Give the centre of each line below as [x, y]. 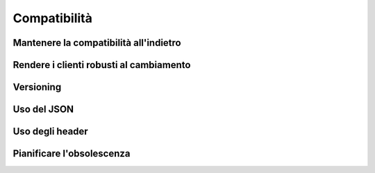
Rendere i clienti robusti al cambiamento [102, 65]
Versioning [37, 87]
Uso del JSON [43, 109]
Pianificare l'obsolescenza [72, 154]
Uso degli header [50, 132]
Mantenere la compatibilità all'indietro [97, 43]
